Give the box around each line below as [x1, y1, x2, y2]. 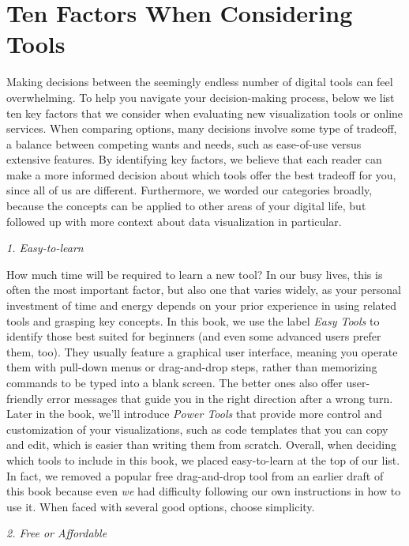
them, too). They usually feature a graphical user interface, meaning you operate [6, 343, 398, 360]
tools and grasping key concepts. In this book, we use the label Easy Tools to [6, 312, 380, 329]
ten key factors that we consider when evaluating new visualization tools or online [6, 104, 403, 121]
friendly [6, 390, 43, 406]
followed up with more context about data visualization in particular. [6, 213, 342, 229]
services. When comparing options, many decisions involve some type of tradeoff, [6, 120, 397, 137]
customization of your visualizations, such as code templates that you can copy [6, 420, 388, 437]
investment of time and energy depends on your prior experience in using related [6, 297, 396, 314]
